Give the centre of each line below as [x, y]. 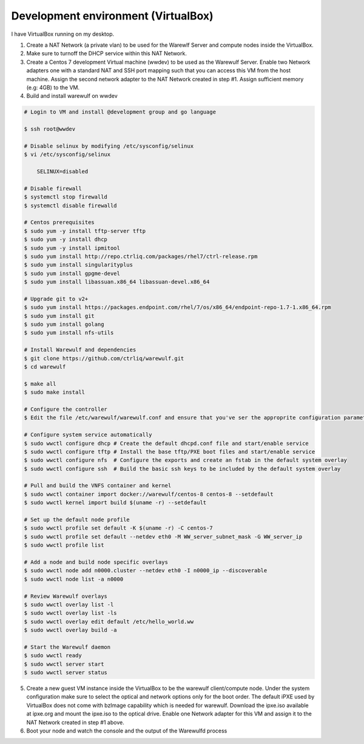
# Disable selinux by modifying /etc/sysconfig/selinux [109, 146]
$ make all [40, 384]
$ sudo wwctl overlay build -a [71, 630]
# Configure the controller [66, 409]
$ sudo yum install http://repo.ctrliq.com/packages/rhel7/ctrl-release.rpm [141, 256]
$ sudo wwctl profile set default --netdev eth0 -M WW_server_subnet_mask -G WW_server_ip [163, 536]
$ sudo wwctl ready [53, 656]
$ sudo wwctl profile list [64, 545]
